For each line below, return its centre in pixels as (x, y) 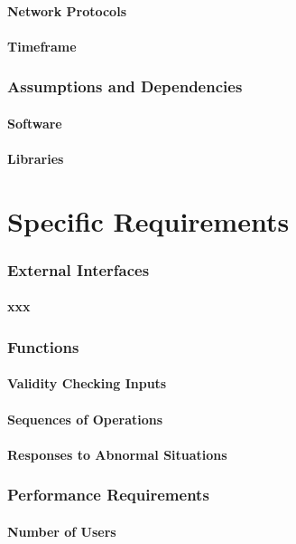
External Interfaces (79, 269)
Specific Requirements (148, 220)
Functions (43, 346)
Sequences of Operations (85, 419)
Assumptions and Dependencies (125, 86)
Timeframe (42, 46)
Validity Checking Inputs (87, 383)
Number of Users (62, 531)
